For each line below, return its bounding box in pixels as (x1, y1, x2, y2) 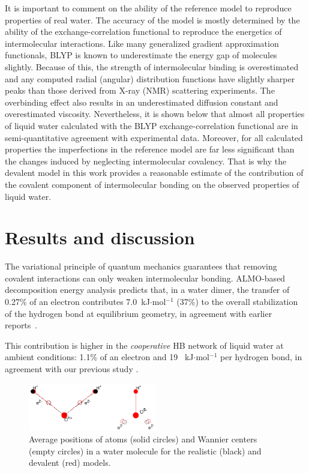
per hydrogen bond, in (220, 351, 302, 363)
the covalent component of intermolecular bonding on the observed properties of (5, 178, 299, 190)
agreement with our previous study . (5, 362, 139, 375)
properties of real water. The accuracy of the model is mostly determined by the (5, 13, 300, 26)
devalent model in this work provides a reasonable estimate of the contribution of (5, 166, 304, 179)
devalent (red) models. (29, 456, 111, 469)
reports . (5, 319, 38, 331)
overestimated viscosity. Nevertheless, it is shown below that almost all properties (5, 107, 305, 120)
